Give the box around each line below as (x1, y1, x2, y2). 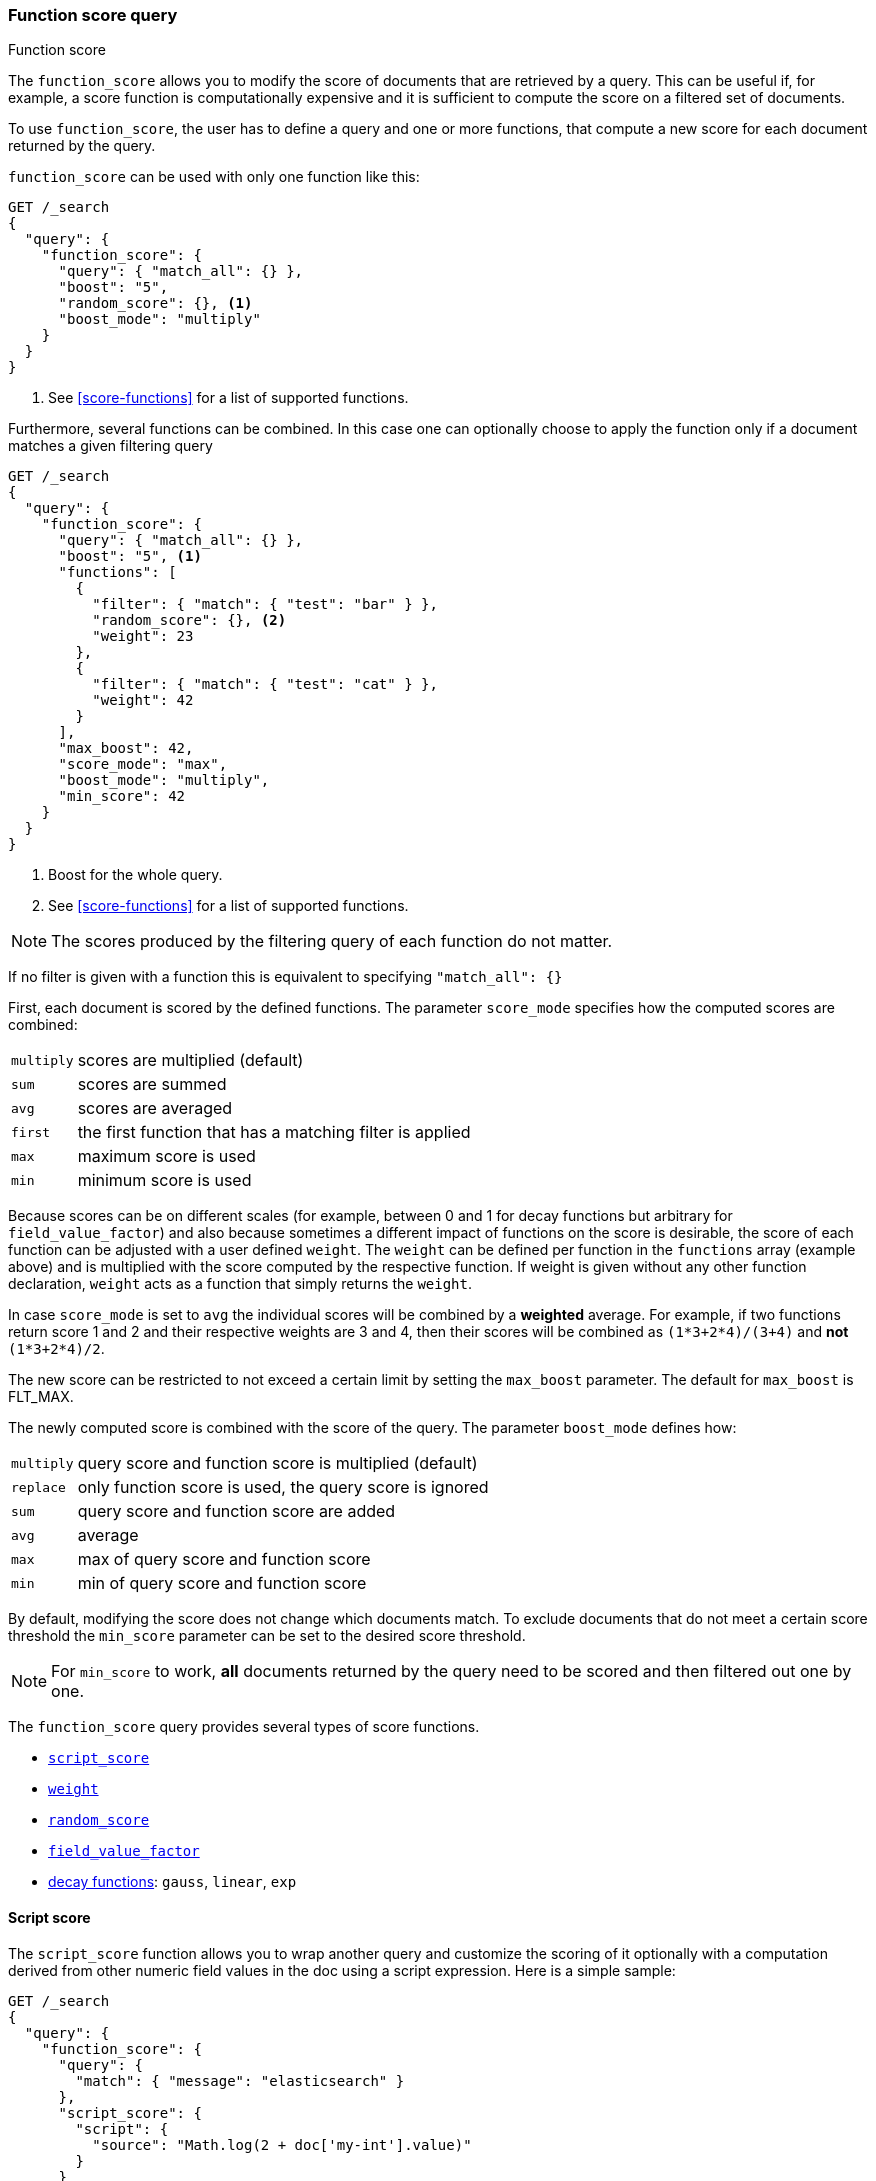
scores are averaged (77, 1098, 233, 1119)
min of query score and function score (77, 1573, 367, 1594)
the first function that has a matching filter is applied (77, 1122, 471, 1143)
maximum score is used (77, 1146, 256, 1167)
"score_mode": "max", (58, 756, 228, 773)
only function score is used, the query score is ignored (77, 1477, 489, 1498)
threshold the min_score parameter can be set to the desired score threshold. (8, 1627, 526, 1645)
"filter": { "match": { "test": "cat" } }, (92, 676, 438, 693)
